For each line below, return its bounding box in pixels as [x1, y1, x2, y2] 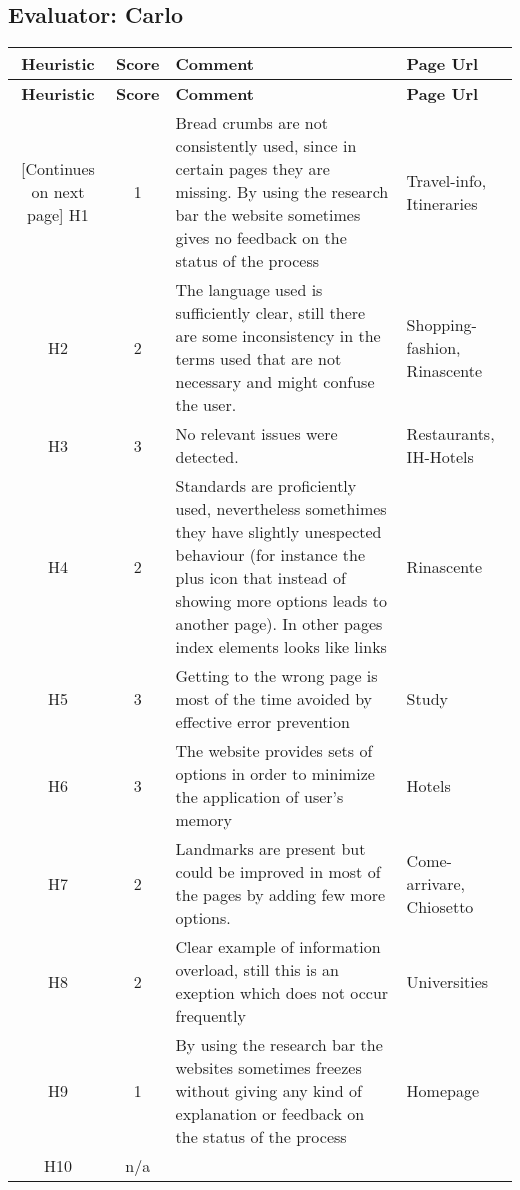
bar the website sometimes [175, 203, 361, 227]
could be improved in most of [175, 860, 381, 884]
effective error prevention [175, 710, 350, 734]
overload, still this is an [175, 958, 339, 982]
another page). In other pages [175, 612, 383, 636]
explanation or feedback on [175, 1102, 365, 1126]
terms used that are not [175, 347, 342, 371]
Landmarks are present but [175, 837, 366, 861]
